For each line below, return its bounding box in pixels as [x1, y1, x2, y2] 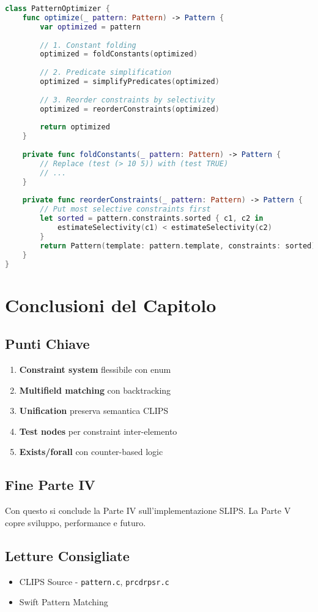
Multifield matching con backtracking [19, 383, 171, 396]
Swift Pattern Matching [19, 595, 108, 608]
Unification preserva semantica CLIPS [19, 404, 169, 417]
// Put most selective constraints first [40, 205, 211, 214]
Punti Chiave [5, 334, 90, 353]
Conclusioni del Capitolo [5, 292, 216, 317]
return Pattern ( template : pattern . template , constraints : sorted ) [40, 241, 316, 250]
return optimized [40, 123, 110, 132]
